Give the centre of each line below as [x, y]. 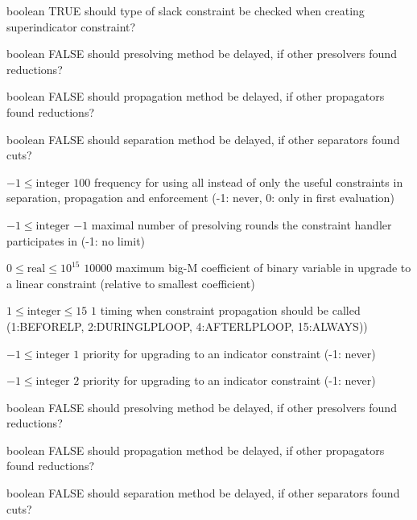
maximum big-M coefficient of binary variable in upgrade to [263, 268]
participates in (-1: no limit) [76, 240]
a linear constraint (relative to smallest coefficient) [131, 283]
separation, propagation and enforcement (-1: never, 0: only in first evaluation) [200, 198]
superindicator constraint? [71, 26]
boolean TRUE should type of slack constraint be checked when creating [186, 10]
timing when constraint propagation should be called [230, 310]
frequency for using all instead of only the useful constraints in [248, 182]
